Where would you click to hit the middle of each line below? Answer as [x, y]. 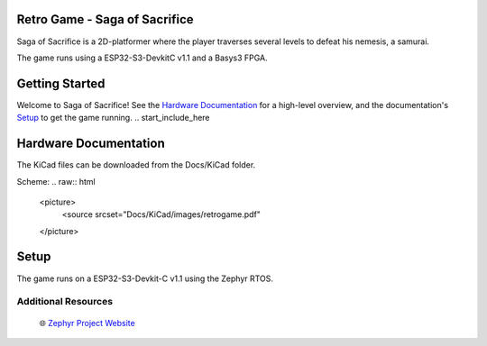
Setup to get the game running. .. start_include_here [114, 118]
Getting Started [61, 83]
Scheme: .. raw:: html [56, 181]
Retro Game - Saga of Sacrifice [105, 19]
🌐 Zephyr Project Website [87, 323]
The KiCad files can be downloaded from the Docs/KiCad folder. [136, 165]
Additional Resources [64, 302]
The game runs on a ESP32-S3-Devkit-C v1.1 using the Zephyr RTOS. [145, 278]
